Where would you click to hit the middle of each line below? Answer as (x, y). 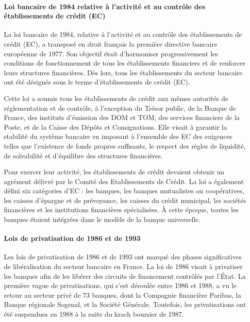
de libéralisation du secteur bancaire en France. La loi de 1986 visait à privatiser (124, 266)
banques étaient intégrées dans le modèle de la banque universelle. (102, 219)
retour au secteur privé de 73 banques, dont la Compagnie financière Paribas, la (123, 295)
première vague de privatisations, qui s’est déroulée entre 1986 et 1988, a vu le (120, 285)
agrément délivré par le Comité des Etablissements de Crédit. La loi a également (124, 181)
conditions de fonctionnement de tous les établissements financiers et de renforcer (125, 63)
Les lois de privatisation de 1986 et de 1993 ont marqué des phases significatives (123, 257)
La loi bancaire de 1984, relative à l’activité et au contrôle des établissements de (123, 34)
